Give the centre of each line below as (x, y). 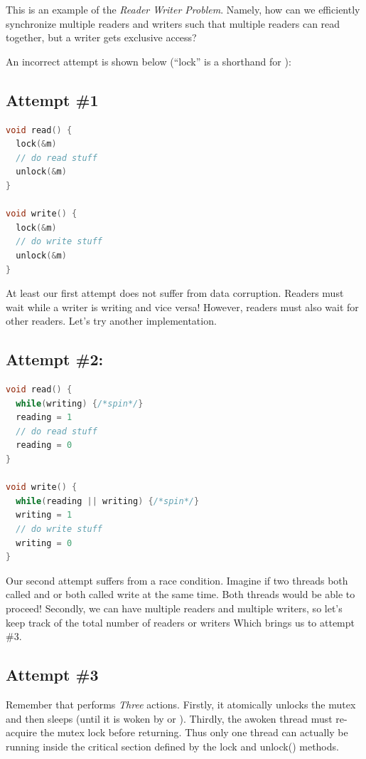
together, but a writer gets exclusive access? (101, 37)
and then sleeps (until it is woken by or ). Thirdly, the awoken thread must (169, 718)
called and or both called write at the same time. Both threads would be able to (181, 594)
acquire (21, 732)
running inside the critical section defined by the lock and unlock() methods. (172, 746)
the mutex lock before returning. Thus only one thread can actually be (194, 732)
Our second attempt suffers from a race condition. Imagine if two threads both (177, 580)
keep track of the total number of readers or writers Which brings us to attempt (180, 622)
